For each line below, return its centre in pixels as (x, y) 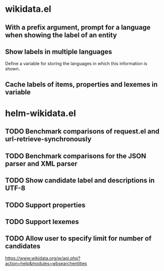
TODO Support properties (45, 205)
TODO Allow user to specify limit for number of (78, 239)
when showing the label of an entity (61, 35)
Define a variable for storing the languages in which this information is (76, 64)
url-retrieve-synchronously (48, 139)
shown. (13, 69)
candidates (23, 246)
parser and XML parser (41, 164)
